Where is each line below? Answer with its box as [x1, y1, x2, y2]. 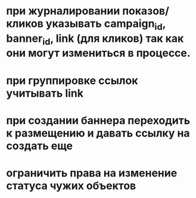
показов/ [122, 4, 170, 18]
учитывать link [6, 86, 84, 100]
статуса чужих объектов [6, 179, 136, 192]
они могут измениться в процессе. [6, 47, 191, 60]
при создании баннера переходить [6, 113, 191, 127]
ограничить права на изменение [6, 166, 178, 180]
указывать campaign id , [45, 17, 166, 32]
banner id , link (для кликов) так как [6, 32, 184, 47]
